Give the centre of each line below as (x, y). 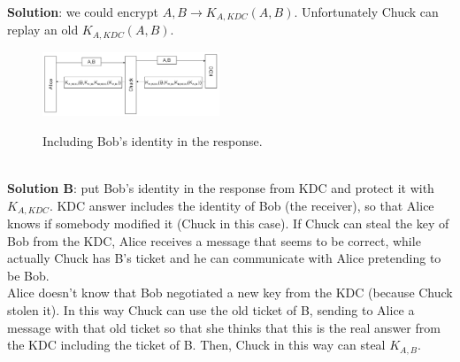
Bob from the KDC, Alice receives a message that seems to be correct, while (214, 240)
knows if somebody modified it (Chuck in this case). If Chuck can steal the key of (228, 223)
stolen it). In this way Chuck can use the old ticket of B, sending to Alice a (211, 309)
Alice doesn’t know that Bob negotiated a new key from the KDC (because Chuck (230, 293)
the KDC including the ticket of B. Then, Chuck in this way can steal (196, 345)
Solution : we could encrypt (83, 12)
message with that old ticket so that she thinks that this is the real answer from (224, 327)
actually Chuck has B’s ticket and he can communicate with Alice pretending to (224, 258)
